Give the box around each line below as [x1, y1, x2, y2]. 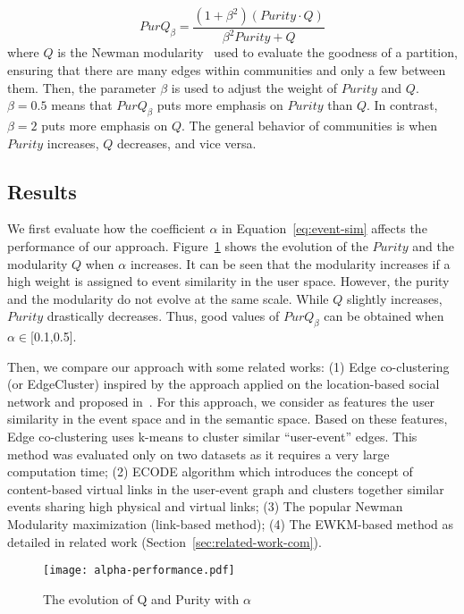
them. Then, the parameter [7, 78, 156, 97]
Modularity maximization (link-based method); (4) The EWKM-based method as [7, 515, 454, 534]
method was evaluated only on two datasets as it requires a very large [7, 444, 390, 463]
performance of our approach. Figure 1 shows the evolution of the [7, 236, 368, 255]
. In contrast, [367, 96, 438, 114]
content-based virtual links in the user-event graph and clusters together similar [7, 479, 444, 498]
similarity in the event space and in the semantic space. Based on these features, [7, 409, 448, 428]
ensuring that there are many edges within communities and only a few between [7, 60, 446, 79]
